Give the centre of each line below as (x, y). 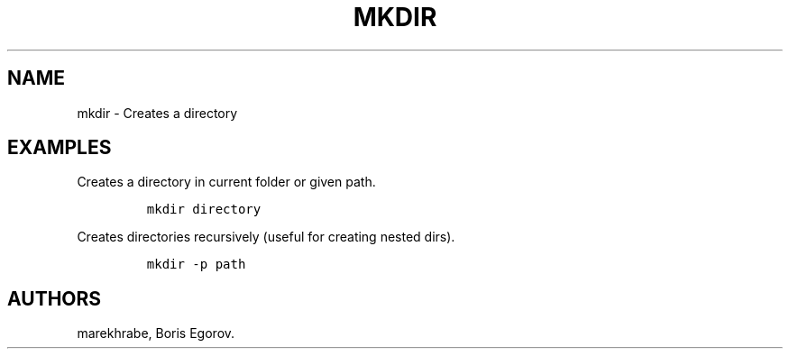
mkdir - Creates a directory (157, 113)
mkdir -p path (196, 265)
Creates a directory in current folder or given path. (226, 182)
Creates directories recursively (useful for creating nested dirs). (266, 237)
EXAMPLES (60, 148)
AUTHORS (55, 298)
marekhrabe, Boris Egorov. (156, 333)
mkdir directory (204, 210)
